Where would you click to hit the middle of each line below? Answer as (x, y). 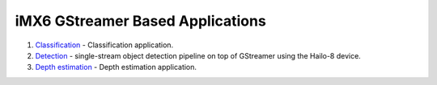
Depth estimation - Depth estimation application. (116, 67)
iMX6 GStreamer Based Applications (140, 21)
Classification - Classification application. (104, 45)
